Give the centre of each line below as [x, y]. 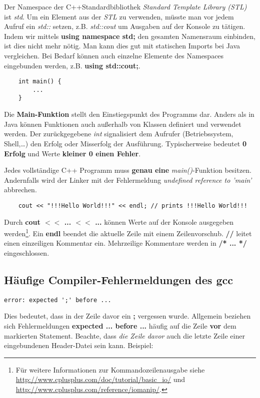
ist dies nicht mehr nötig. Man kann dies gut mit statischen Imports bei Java [122, 46]
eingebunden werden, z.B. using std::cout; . [72, 65]
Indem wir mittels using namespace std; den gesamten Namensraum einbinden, [130, 36]
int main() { [40, 82]
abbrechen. [20, 190]
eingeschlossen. [27, 252]
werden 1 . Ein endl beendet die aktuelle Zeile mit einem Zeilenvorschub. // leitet [128, 232]
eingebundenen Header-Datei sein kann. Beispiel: [79, 345]
